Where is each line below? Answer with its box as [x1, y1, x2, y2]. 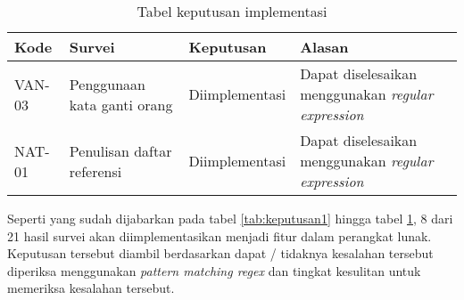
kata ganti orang [69, 93, 173, 115]
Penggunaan [69, 73, 145, 94]
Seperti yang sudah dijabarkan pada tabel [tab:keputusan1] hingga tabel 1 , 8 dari [7, 209, 453, 227]
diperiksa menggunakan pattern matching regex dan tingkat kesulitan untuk [7, 261, 421, 280]
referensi [69, 160, 122, 182]
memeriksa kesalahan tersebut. [7, 279, 175, 297]
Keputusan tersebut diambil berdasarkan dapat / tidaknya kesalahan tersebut [7, 244, 434, 263]
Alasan [300, 36, 349, 57]
